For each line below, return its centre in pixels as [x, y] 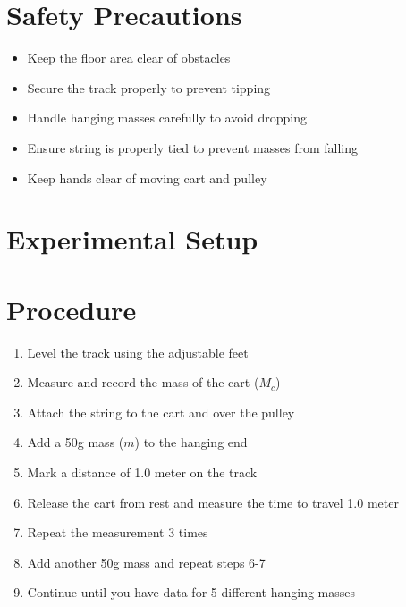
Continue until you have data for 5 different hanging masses [191, 592]
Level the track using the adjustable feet [138, 352]
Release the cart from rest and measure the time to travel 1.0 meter [213, 502]
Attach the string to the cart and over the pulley [161, 412]
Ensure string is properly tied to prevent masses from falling [192, 147]
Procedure [72, 309]
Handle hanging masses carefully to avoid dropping [167, 118]
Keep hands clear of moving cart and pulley [147, 177]
